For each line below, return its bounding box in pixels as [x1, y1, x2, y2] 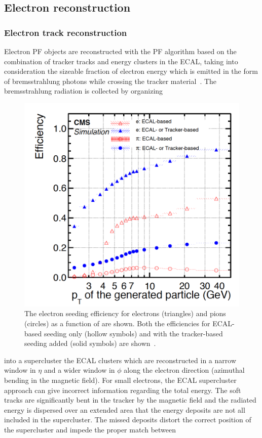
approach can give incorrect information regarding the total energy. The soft [4, 384, 241, 395]
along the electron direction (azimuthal [124, 365, 245, 375]
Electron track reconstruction [4, 26, 127, 38]
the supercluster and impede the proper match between [4, 424, 176, 435]
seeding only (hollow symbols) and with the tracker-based [44, 328, 223, 338]
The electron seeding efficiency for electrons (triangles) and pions [24, 308, 226, 319]
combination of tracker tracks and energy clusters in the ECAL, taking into [4, 56, 238, 66]
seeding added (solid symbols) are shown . [24, 338, 156, 348]
